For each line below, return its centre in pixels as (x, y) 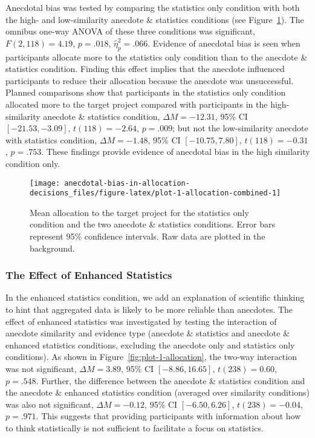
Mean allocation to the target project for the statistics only (139, 212)
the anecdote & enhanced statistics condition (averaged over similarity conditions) (157, 392)
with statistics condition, (51, 139)
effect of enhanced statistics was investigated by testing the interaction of (141, 321)
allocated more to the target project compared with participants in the (137, 104)
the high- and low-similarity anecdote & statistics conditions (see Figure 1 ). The (155, 19)
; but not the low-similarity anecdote (240, 128)
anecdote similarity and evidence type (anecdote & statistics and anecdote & (148, 333)
